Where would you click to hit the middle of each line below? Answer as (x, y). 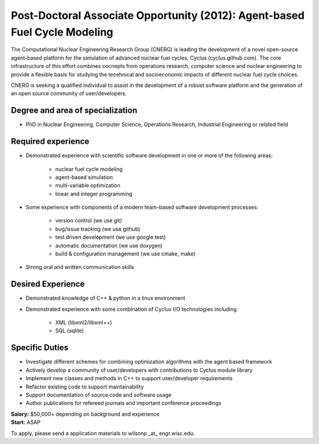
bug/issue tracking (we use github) (98, 229)
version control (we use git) (89, 221)
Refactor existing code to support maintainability (85, 387)
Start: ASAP (26, 422)
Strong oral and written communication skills (80, 267)
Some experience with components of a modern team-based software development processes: (142, 208)
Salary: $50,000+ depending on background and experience (85, 414)
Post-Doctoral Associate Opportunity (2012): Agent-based (158, 15)
